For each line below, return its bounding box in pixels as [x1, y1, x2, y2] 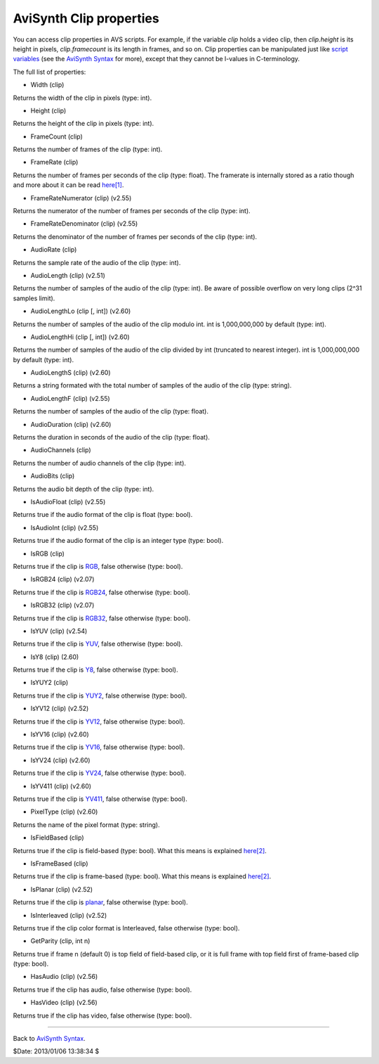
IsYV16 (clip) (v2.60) [30, 730, 89, 738]
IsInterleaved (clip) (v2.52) [30, 911, 107, 919]
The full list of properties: [13, 68, 86, 76]
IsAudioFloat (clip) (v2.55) [30, 498, 106, 506]
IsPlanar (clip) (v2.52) [30, 885, 93, 893]
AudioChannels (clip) [30, 446, 91, 454]
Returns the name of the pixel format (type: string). [13, 820, 161, 829]
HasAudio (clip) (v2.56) [30, 973, 98, 981]
